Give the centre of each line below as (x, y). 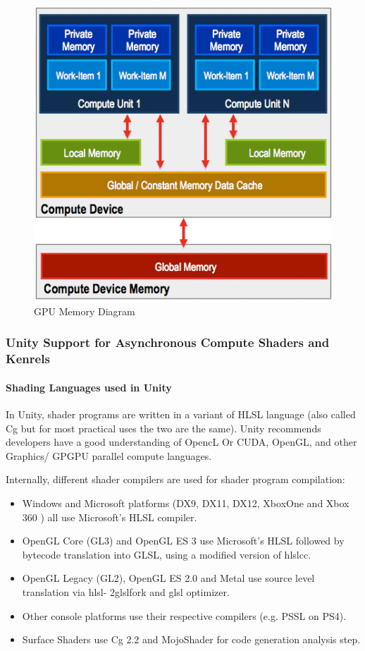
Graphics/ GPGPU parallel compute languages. (109, 455)
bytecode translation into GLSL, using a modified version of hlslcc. (167, 554)
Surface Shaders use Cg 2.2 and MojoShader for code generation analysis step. (191, 639)
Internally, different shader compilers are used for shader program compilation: (175, 479)
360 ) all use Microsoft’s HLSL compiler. (110, 517)
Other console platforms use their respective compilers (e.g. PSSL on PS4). (184, 615)
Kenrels (28, 359)
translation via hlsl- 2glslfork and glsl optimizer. (126, 592)
